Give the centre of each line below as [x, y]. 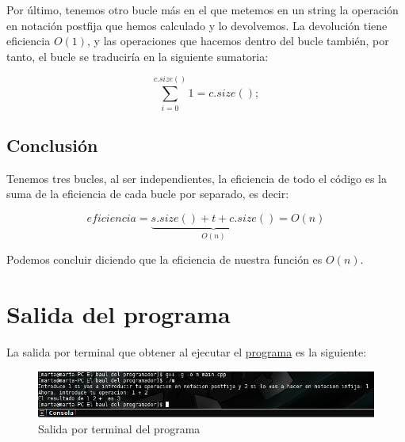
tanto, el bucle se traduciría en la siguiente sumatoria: [138, 56]
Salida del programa [118, 314]
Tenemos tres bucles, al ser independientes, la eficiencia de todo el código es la [197, 178]
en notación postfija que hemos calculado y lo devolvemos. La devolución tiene [197, 25]
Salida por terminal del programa [119, 428]
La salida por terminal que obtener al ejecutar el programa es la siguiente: [187, 352]
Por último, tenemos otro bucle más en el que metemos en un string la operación [202, 10]
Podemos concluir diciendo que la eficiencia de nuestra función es [164, 259]
